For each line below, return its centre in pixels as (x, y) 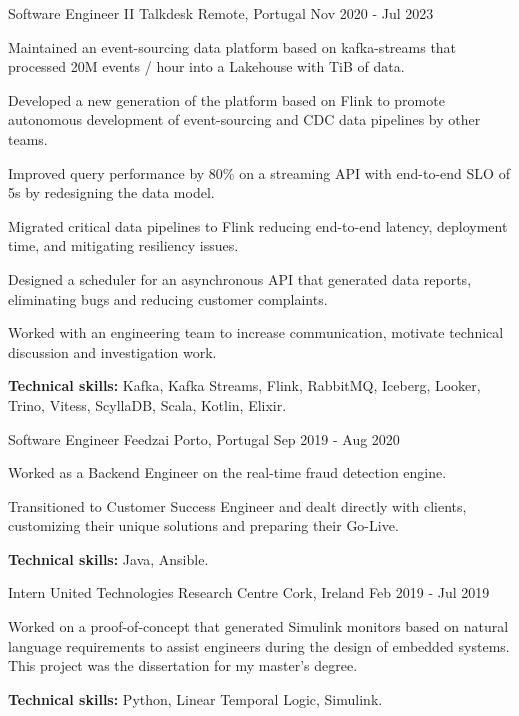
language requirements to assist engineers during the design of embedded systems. (259, 645)
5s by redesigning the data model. (111, 192)
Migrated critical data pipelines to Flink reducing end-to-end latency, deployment (258, 225)
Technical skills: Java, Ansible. (108, 558)
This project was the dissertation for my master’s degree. (183, 665)
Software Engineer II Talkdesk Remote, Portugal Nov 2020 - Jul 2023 (221, 13)
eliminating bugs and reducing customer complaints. (168, 298)
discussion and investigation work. (112, 351)
